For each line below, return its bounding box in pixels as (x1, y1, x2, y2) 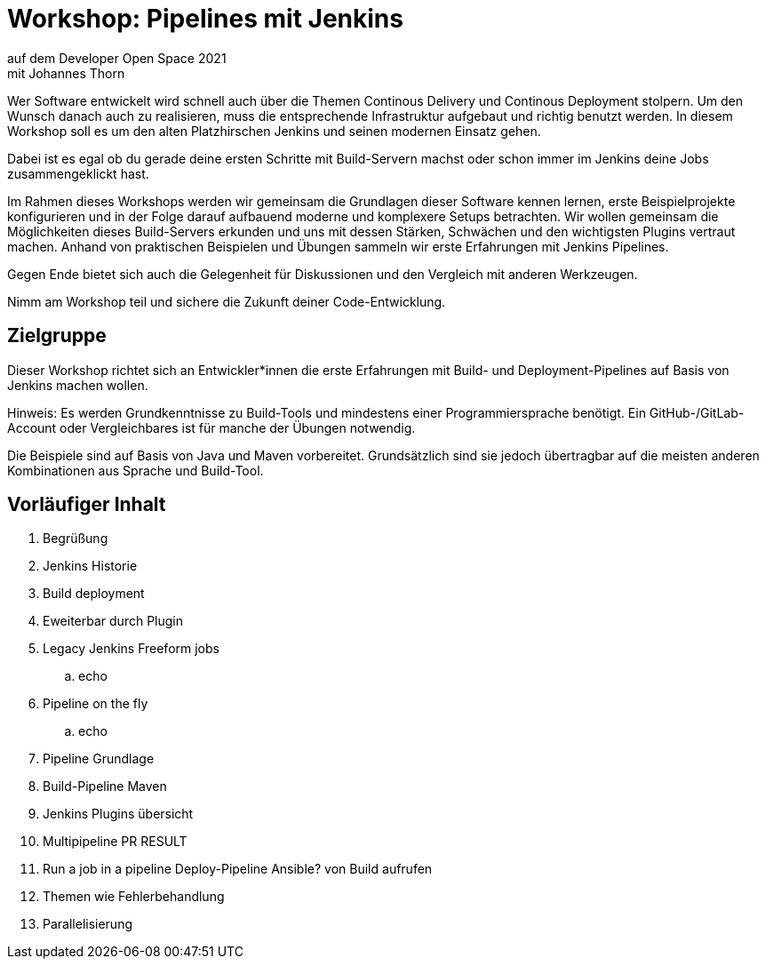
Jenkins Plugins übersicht (43, 806, 194, 822)
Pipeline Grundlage (43, 751, 155, 767)
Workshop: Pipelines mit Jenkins (7, 4, 403, 34)
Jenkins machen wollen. (7, 377, 148, 393)
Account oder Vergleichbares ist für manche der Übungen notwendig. (7, 419, 416, 435)
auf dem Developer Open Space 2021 (7, 50, 227, 66)
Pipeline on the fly (43, 696, 148, 712)
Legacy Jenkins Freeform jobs (43, 641, 219, 657)
